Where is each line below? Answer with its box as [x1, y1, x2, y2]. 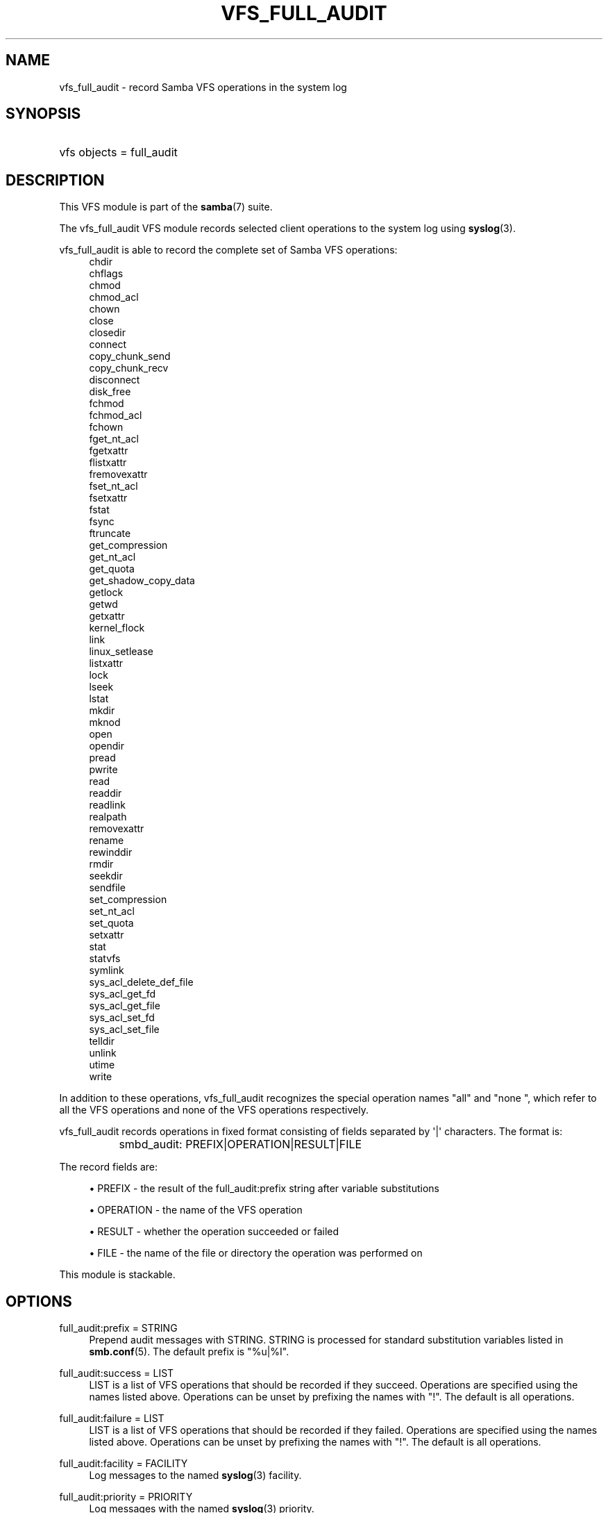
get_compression [89, 539, 168, 552]
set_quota [89, 917, 134, 929]
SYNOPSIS [6, 105, 81, 123]
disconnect [89, 374, 140, 386]
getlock [89, 586, 124, 599]
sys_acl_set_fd [89, 1011, 155, 1024]
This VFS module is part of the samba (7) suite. [59, 201, 273, 213]
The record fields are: [59, 1161, 158, 1173]
